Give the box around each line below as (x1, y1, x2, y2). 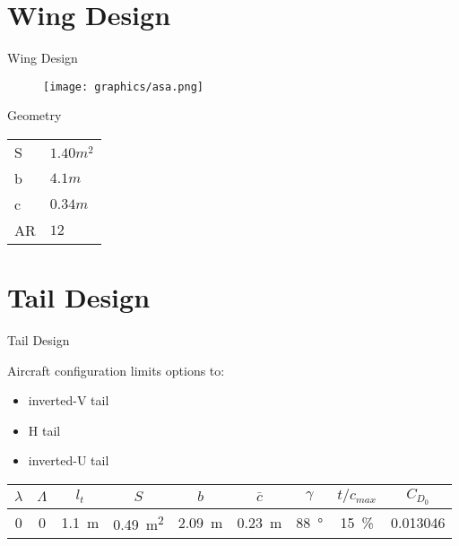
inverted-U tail (28, 451, 109, 470)
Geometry (7, 106, 62, 125)
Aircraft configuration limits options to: (7, 360, 225, 379)
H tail (28, 420, 61, 439)
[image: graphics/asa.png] (43, 80, 204, 93)
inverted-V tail (28, 391, 109, 410)
